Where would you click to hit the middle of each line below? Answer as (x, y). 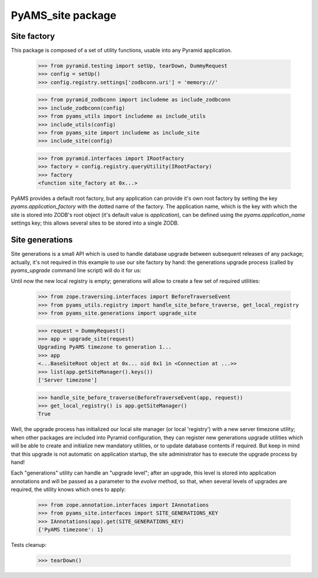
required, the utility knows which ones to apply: (68, 490)
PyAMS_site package (64, 15)
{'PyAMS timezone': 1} (71, 530)
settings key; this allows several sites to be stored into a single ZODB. (95, 223)
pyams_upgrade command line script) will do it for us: (76, 270)
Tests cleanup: (29, 545)
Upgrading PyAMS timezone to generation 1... (105, 347)
